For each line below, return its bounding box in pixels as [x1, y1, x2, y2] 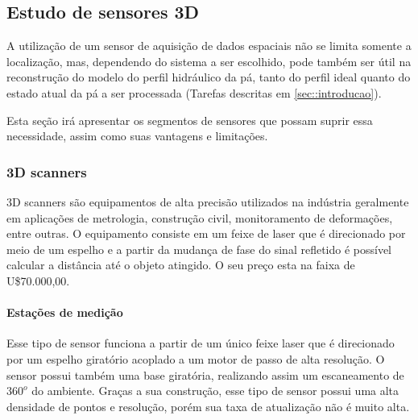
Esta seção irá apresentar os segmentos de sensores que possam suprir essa [6, 111, 373, 128]
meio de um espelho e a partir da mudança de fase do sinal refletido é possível [6, 240, 392, 257]
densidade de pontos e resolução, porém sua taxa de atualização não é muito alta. [6, 397, 410, 414]
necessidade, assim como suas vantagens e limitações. [6, 127, 268, 144]
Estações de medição [6, 304, 123, 321]
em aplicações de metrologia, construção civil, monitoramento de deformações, [6, 209, 393, 226]
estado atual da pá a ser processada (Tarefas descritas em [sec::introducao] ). [6, 84, 382, 101]
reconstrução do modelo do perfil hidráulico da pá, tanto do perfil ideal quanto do [6, 69, 411, 85]
